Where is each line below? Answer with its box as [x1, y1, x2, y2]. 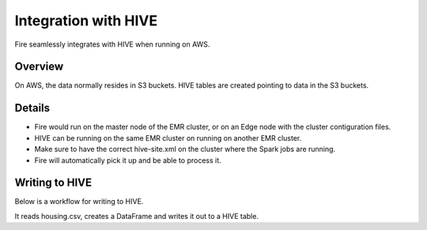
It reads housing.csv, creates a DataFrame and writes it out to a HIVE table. [14, 211, 259, 221]
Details [14, 101, 51, 115]
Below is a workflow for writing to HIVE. [14, 197, 144, 206]
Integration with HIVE [14, 12, 158, 29]
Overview [14, 60, 64, 74]
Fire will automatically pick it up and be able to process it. [34, 155, 221, 165]
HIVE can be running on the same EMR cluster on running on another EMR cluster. [34, 133, 302, 142]
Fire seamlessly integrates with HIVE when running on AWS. [14, 40, 210, 49]
